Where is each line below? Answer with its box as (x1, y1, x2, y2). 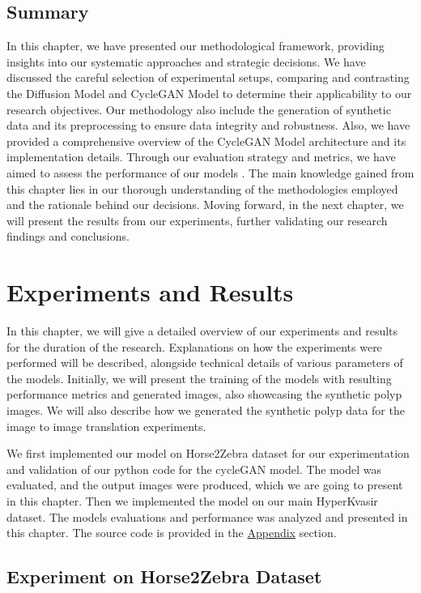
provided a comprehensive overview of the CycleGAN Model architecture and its (6, 132, 406, 149)
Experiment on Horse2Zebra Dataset (6, 564, 322, 589)
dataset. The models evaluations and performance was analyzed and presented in (6, 508, 408, 525)
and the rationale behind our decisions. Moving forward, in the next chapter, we (6, 196, 404, 213)
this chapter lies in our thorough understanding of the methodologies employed (6, 180, 398, 197)
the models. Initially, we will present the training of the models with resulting (6, 369, 392, 386)
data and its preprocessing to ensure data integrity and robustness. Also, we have (6, 117, 410, 134)
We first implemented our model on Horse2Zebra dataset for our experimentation (6, 445, 410, 462)
